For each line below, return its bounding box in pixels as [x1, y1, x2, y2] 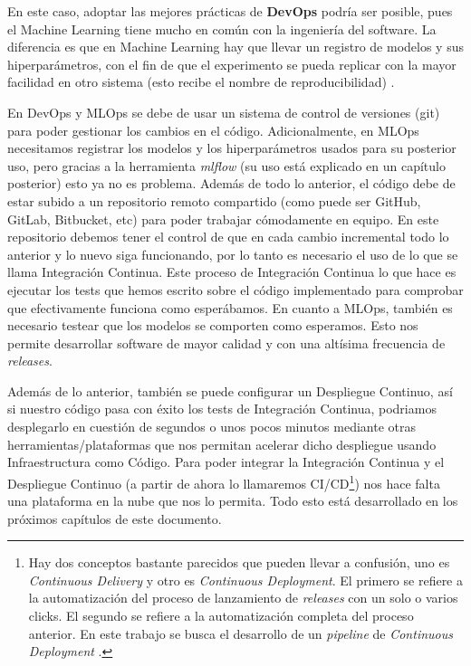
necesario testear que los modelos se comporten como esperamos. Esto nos [7, 316, 418, 335]
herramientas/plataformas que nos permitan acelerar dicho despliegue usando [7, 434, 437, 453]
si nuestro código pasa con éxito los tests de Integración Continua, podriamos [7, 399, 437, 418]
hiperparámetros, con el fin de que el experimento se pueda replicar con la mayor [7, 54, 457, 73]
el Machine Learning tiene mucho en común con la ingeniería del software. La [7, 19, 437, 38]
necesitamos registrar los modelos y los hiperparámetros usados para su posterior [7, 138, 457, 157]
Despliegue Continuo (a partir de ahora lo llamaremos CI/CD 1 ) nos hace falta [7, 471, 440, 492]
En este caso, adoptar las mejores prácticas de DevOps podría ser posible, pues [7, 2, 453, 20]
